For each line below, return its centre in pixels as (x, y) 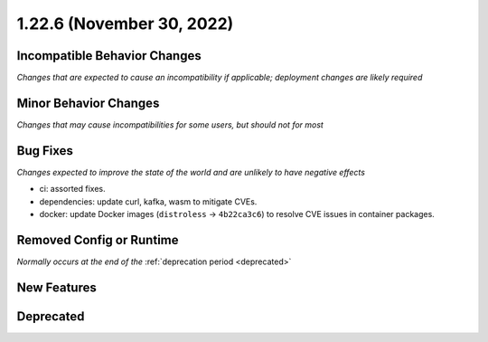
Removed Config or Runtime (98, 240)
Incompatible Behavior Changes (109, 56)
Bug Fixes (45, 151)
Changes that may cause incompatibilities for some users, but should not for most (170, 124)
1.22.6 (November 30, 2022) (125, 24)
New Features (56, 287)
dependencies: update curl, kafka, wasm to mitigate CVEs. (148, 201)
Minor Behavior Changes (88, 103)
